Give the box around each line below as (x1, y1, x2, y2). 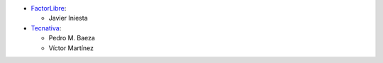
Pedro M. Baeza (48, 34, 96, 42)
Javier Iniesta (48, 14, 88, 23)
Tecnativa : (30, 23, 62, 32)
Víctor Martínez (48, 43, 94, 52)
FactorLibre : (30, 4, 67, 12)
